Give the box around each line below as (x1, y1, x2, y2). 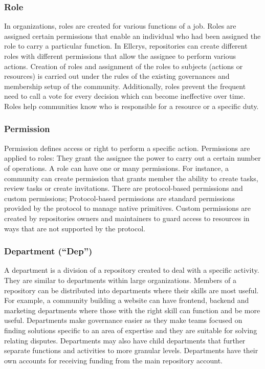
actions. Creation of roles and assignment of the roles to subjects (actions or (4, 60, 243, 71)
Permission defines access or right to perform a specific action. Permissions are (4, 142, 250, 153)
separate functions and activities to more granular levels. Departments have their (4, 345, 258, 356)
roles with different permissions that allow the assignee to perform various (4, 51, 236, 61)
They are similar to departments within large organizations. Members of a (4, 274, 236, 285)
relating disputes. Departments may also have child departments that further (4, 335, 246, 345)
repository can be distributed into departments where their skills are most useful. (4, 285, 259, 295)
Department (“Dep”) (4, 245, 93, 257)
